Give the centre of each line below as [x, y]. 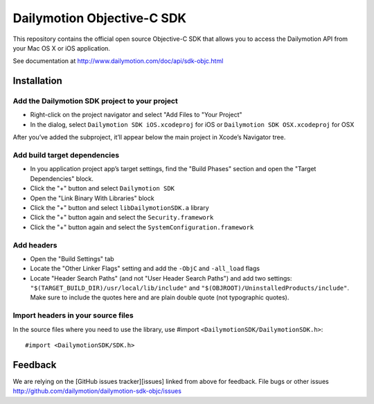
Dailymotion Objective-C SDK [100, 18]
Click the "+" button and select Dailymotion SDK [103, 188]
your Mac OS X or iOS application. [62, 48]
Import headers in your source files [73, 315]
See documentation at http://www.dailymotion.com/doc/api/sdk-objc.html [118, 61]
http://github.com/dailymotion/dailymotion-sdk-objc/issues [97, 391]
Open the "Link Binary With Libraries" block [92, 198]
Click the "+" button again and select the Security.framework [122, 218]
